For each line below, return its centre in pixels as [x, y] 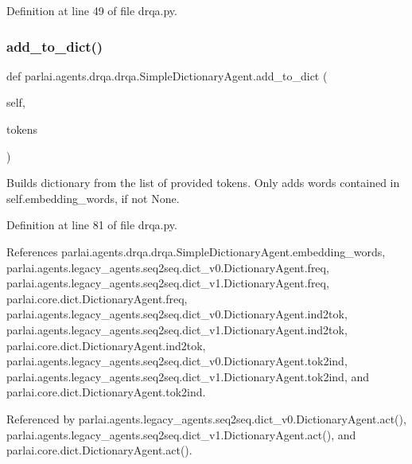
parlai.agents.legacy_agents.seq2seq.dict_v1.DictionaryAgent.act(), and [181, 434]
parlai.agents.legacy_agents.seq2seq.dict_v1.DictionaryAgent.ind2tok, [177, 329]
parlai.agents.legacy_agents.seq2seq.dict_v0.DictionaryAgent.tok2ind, [177, 361]
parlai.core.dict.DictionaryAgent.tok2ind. [106, 392]
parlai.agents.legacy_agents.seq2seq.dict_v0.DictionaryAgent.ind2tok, [177, 314]
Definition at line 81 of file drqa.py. [92, 225]
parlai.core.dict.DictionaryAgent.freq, [97, 298]
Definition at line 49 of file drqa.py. [92, 10]
